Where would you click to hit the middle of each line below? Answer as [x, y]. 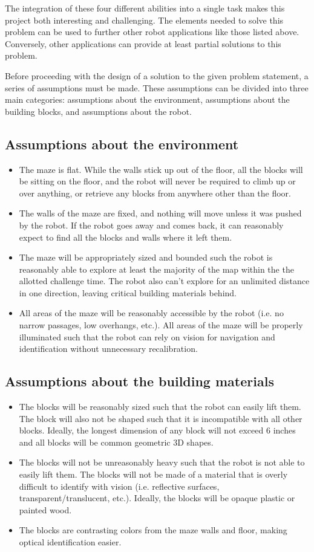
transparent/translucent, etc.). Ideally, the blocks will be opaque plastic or [157, 498]
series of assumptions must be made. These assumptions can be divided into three [157, 87]
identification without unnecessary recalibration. [108, 349]
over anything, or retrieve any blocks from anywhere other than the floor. [155, 193]
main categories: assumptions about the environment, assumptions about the [147, 99]
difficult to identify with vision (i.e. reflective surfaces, [119, 486]
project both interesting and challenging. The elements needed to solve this [144, 20]
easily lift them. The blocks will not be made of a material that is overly [153, 474]
